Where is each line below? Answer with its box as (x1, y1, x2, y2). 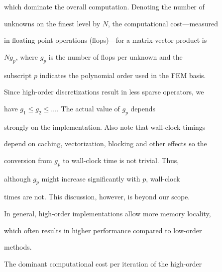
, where (15, 51, 38, 62)
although (4, 173, 31, 183)
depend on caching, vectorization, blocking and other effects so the (4, 138, 207, 149)
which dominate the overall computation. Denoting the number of (4, 1, 205, 11)
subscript (4, 70, 32, 80)
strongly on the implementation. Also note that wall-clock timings (4, 121, 206, 132)
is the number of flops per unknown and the (48, 51, 183, 62)
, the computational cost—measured (108, 18, 219, 28)
